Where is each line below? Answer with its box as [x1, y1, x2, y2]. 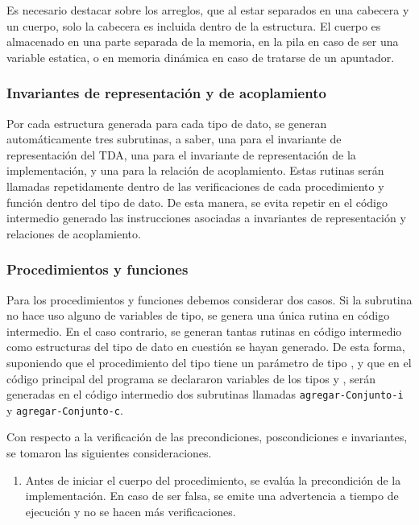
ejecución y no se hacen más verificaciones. [25, 502, 236, 519]
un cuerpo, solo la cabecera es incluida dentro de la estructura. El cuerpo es [6, 17, 381, 34]
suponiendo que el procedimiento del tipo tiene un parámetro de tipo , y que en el [6, 353, 412, 370]
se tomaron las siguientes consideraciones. [6, 444, 212, 461]
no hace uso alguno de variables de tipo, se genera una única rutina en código [6, 307, 390, 324]
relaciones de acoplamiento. [6, 225, 141, 242]
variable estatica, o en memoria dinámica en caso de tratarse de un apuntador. [6, 48, 395, 65]
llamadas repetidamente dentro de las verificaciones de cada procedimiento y [6, 177, 384, 194]
